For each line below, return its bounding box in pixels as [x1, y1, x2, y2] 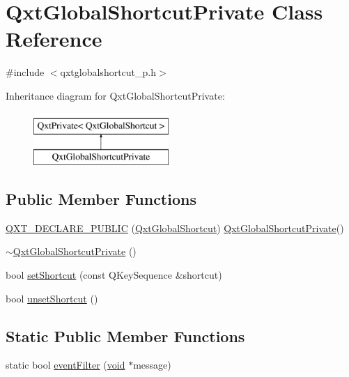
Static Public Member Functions [6, 325, 245, 346]
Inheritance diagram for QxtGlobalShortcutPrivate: [6, 88, 225, 102]
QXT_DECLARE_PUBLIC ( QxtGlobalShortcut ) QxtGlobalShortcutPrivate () [6, 220, 344, 235]
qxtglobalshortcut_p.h [60, 65, 156, 79]
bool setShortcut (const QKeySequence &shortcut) [6, 268, 222, 282]
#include [6, 65, 45, 79]
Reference [6, 24, 102, 53]
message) [133, 357, 171, 372]
